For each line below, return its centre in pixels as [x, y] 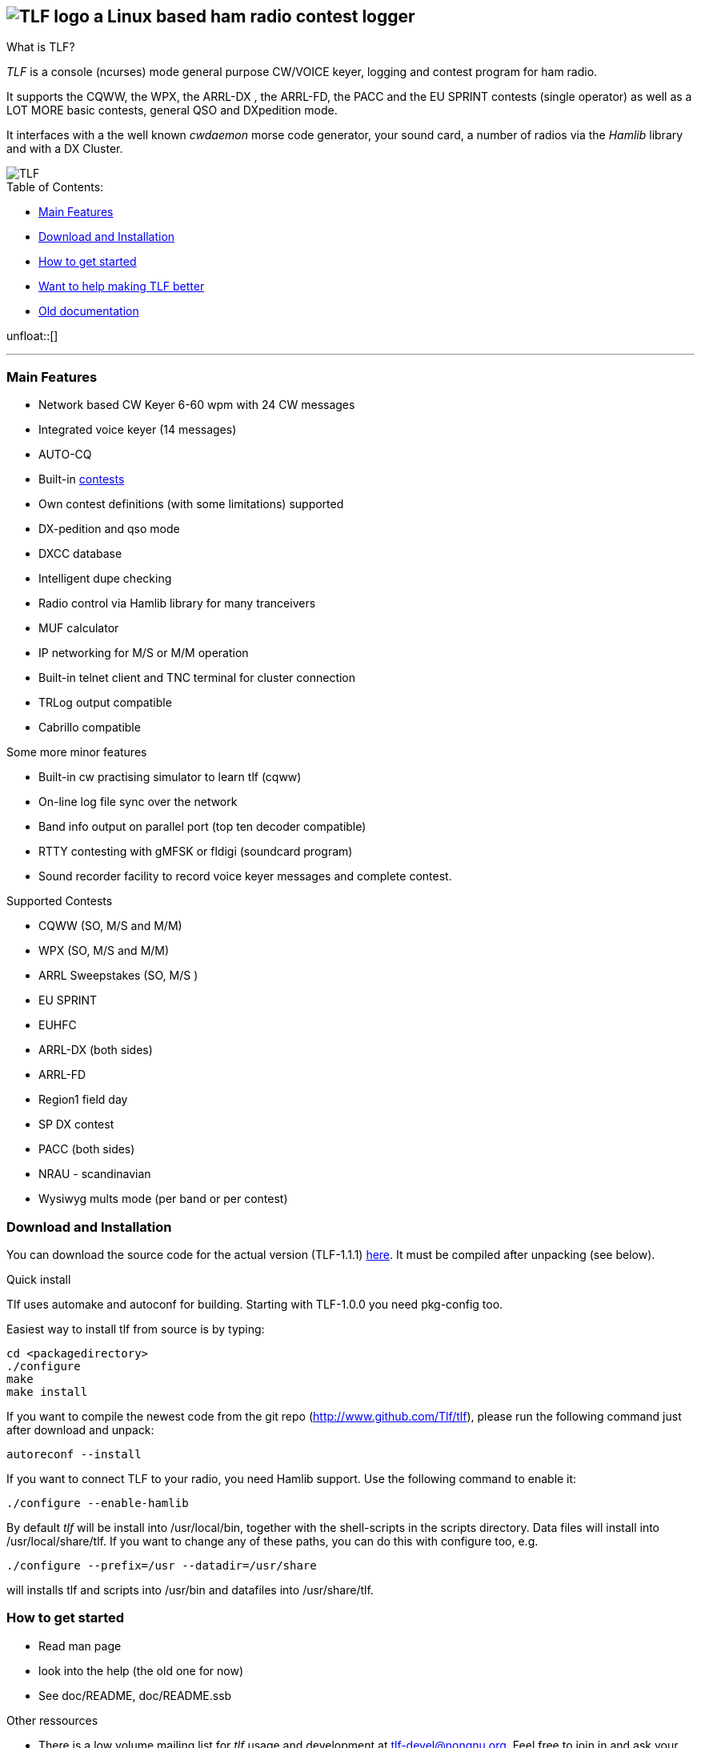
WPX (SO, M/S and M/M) [104, 951]
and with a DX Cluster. [65, 149]
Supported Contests [60, 901]
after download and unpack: [80, 1429]
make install [47, 1391]
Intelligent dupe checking [105, 579]
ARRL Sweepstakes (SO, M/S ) [118, 976]
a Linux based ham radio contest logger [254, 16]
